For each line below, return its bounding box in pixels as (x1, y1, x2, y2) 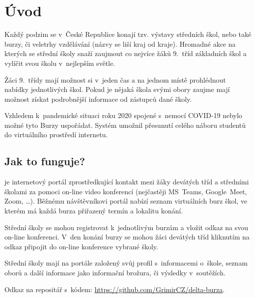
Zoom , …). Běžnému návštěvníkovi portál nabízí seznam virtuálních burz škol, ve (4, 196, 248, 206)
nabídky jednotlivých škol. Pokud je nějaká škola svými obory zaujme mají (4, 84, 230, 94)
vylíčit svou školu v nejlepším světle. (4, 58, 115, 68)
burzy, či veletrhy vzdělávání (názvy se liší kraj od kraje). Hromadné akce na (4, 38, 236, 49)
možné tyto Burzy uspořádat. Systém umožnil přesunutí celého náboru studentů (4, 119, 246, 130)
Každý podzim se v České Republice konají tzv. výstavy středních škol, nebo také (4, 29, 252, 39)
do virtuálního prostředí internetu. (4, 129, 108, 140)
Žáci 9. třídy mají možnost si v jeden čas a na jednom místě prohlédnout (4, 74, 226, 85)
